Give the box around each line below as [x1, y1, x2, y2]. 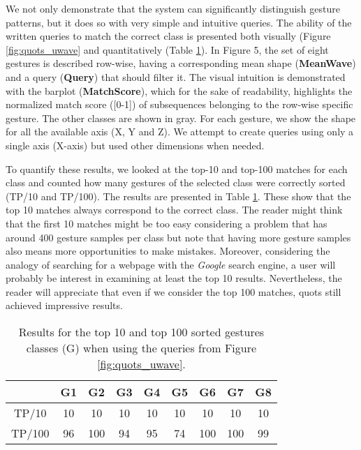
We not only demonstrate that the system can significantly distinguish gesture [6, 1, 340, 15]
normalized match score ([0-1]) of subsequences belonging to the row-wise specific [6, 97, 353, 112]
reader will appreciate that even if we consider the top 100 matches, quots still [6, 284, 341, 299]
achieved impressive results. [6, 298, 123, 313]
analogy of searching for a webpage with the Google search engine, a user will [6, 257, 336, 271]
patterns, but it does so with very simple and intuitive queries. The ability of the [6, 15, 352, 29]
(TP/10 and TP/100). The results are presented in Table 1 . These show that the [6, 188, 351, 203]
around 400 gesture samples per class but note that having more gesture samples [6, 230, 351, 244]
